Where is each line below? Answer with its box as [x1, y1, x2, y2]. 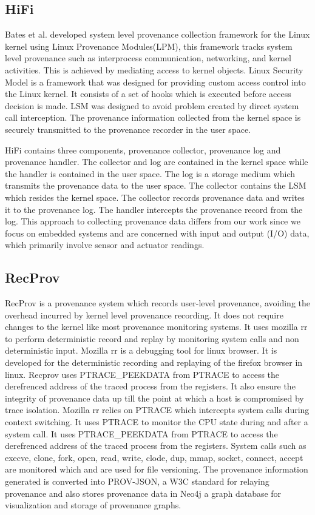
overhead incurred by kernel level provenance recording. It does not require [5, 308, 283, 321]
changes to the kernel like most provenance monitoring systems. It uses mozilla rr [5, 320, 308, 333]
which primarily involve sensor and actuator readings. [5, 238, 205, 251]
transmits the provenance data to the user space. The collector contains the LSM [5, 179, 307, 192]
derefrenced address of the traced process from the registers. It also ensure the [5, 380, 296, 392]
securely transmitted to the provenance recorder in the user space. [5, 123, 251, 135]
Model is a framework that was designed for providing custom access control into [5, 75, 306, 88]
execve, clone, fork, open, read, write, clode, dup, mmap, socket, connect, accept [5, 451, 303, 463]
